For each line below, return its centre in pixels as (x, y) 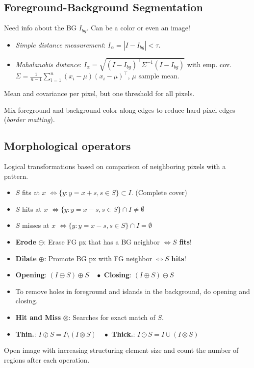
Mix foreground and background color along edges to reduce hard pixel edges (120, 110)
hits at (32, 209)
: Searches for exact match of (112, 317)
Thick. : (123, 333)
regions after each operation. (47, 359)
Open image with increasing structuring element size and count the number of (121, 350)
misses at (36, 225)
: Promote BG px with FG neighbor (98, 258)
